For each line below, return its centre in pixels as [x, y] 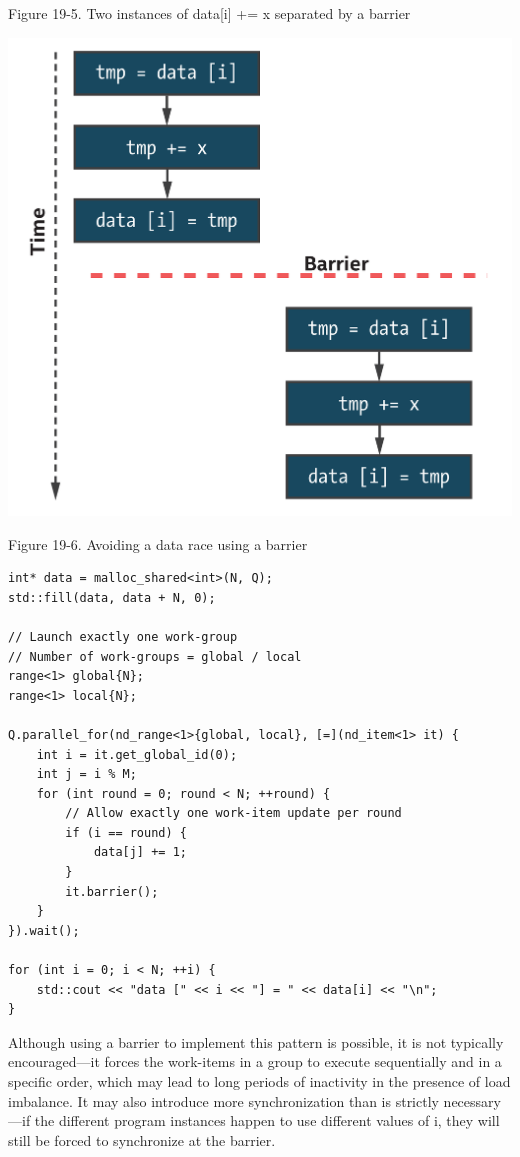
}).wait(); [44, 930]
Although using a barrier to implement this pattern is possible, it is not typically [256, 1041]
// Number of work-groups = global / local [155, 656]
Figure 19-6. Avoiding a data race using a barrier [158, 543]
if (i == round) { [126, 832]
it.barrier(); [112, 891]
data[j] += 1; [140, 852]
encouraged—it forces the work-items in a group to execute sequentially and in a [255, 1061]
